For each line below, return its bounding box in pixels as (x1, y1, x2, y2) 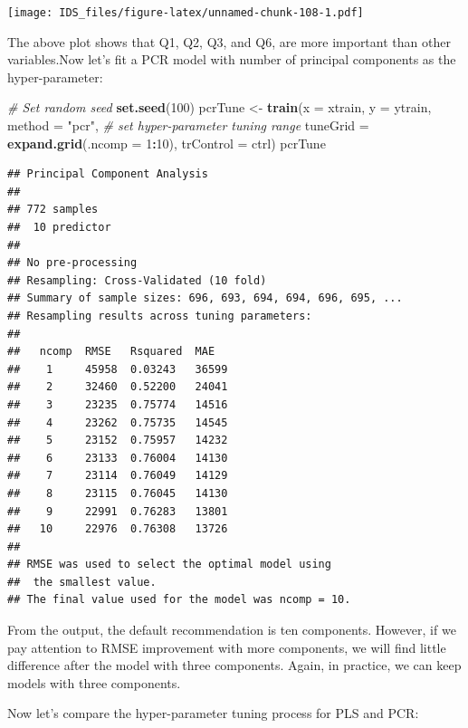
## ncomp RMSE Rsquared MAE (7, 345, 215, 359)
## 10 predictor (7, 221, 111, 234)
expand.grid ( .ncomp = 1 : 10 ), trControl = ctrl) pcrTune (7, 133, 326, 152)
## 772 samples (7, 203, 99, 216)
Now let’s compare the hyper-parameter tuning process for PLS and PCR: (7, 704, 419, 723)
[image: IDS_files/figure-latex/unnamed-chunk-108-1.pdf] (7, 6, 364, 19)
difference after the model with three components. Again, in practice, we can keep (7, 656, 462, 675)
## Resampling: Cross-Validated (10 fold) (7, 273, 267, 287)
